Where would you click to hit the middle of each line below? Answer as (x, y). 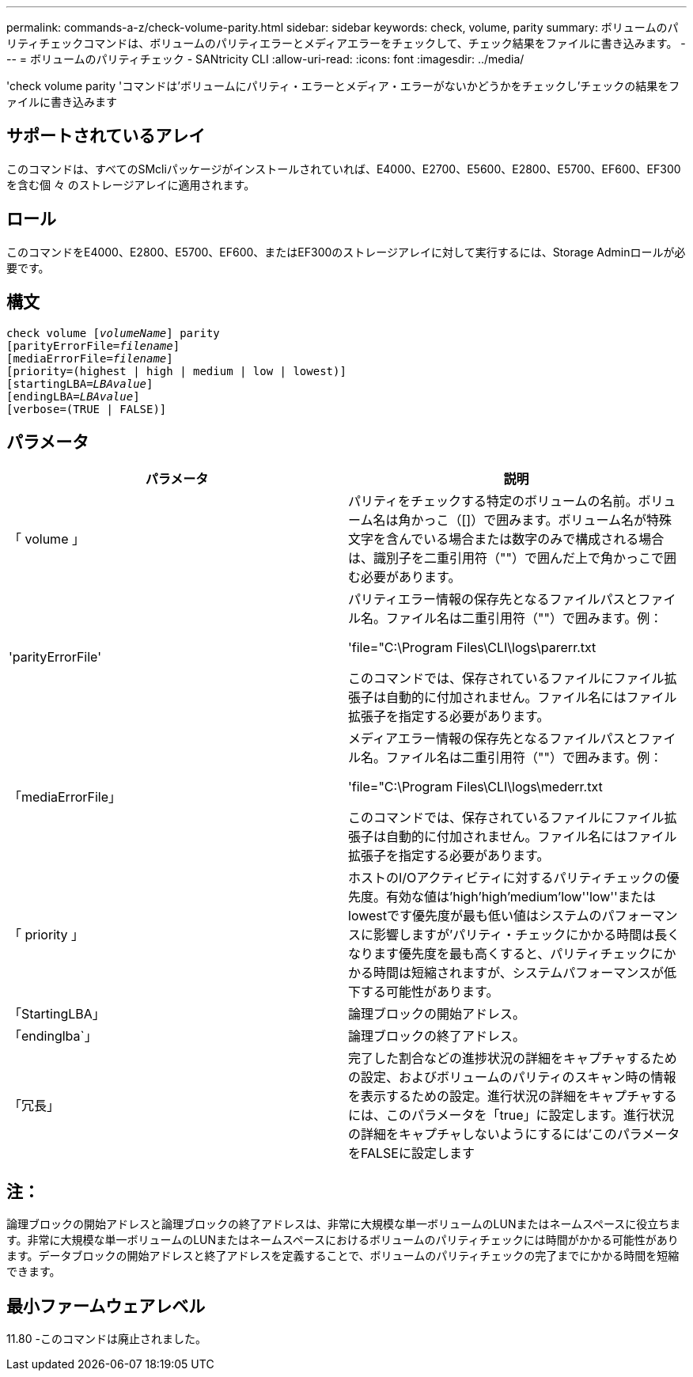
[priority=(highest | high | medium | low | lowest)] (176, 371)
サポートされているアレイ (106, 136)
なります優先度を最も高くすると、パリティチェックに (506, 954)
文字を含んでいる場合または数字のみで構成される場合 (506, 539)
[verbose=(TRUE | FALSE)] (87, 409)
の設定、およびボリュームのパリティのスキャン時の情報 (512, 1077)
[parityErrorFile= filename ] (93, 345)
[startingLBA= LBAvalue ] (80, 383)
